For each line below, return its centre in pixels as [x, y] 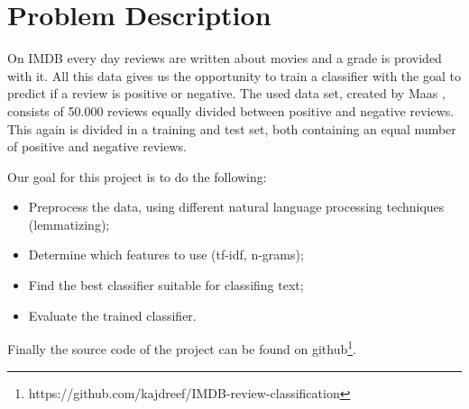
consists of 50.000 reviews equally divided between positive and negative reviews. [231, 110]
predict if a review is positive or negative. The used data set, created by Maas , [226, 93]
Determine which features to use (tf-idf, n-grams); [166, 254]
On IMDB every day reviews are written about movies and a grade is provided [225, 58]
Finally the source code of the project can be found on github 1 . [182, 347]
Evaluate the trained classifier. [112, 315]
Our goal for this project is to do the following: [137, 176]
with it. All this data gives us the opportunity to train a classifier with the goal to [234, 75]
